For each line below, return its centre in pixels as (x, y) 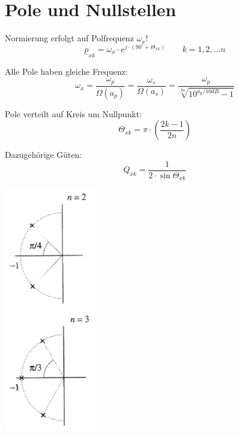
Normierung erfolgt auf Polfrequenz (69, 38)
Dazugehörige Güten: (44, 155)
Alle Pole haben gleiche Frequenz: (66, 71)
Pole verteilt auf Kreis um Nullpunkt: (73, 113)
